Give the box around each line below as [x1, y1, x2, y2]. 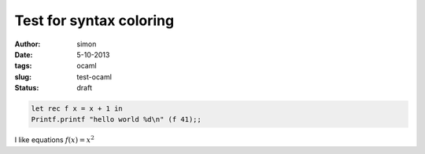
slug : [14, 71, 31, 82]
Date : [14, 49, 33, 59]
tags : [14, 61, 32, 71]
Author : [14, 39, 41, 49]
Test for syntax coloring [14, 12, 175, 29]
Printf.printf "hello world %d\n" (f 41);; [31, 115, 202, 124]
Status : [14, 83, 39, 93]
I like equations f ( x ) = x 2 [14, 134, 94, 145]
